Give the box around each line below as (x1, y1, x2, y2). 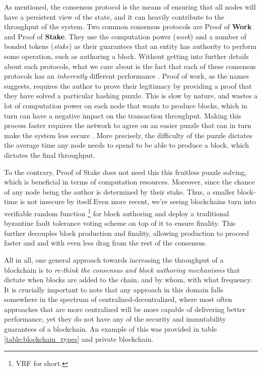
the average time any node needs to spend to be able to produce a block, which (4, 140, 249, 150)
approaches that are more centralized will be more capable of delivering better (4, 303, 246, 314)
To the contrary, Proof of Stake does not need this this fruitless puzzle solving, (4, 166, 247, 177)
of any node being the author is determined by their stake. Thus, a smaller (4, 186, 235, 197)
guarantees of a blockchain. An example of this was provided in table (4, 324, 217, 334)
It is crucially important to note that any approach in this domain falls (4, 284, 224, 294)
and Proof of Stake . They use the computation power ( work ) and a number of (4, 31, 247, 41)
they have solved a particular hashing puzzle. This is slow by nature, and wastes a (4, 90, 258, 101)
